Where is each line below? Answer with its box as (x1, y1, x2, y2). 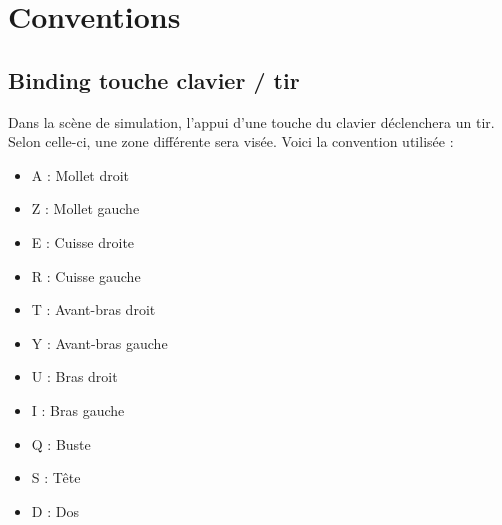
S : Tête (31, 467, 81, 488)
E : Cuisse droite (31, 231, 135, 252)
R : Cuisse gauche (31, 265, 141, 286)
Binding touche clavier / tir (8, 64, 300, 95)
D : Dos (31, 500, 79, 521)
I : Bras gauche (31, 399, 125, 420)
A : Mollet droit (31, 164, 130, 185)
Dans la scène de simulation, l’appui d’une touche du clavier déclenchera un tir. (8, 111, 495, 132)
